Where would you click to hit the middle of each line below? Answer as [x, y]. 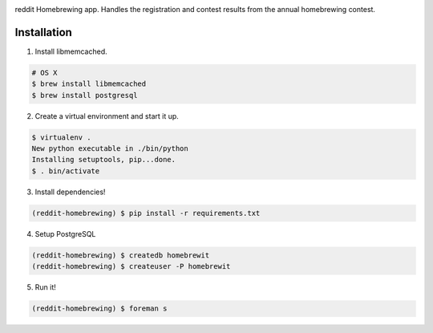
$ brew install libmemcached [89, 84]
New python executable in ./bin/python [110, 149]
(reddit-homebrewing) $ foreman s [99, 309]
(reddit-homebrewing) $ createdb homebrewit [121, 255]
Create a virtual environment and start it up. [107, 116]
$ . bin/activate [66, 171]
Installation [43, 32]
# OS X [45, 73]
